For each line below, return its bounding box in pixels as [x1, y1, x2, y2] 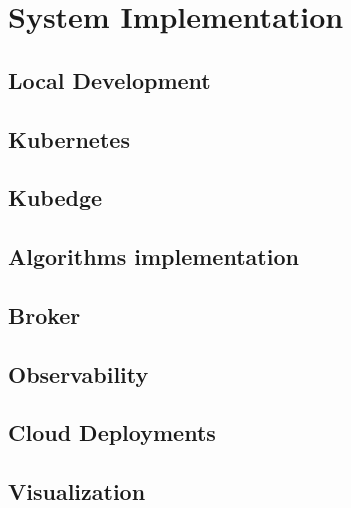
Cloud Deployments [8, 417, 216, 448]
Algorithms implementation [8, 241, 299, 272]
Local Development [8, 64, 211, 95]
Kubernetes [8, 123, 130, 154]
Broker [8, 299, 81, 330]
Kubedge [8, 182, 103, 213]
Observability [8, 358, 149, 389]
